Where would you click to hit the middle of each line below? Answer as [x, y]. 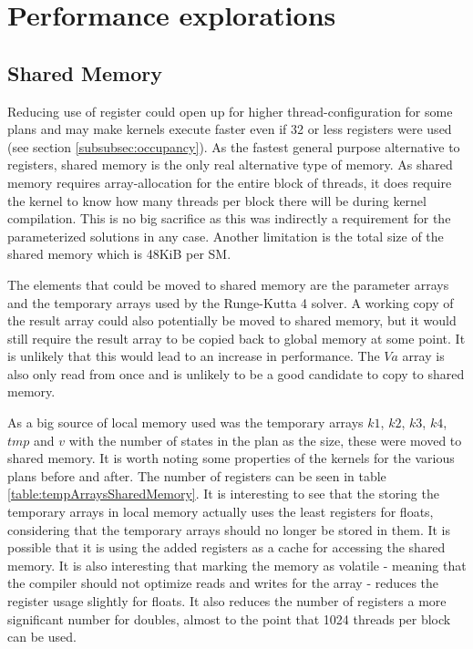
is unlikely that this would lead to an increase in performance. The [194, 356]
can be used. [42, 637]
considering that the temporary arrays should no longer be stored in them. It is [229, 529]
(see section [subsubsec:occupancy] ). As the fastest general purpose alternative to [234, 146]
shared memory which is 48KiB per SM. [119, 254]
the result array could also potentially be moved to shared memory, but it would [232, 320]
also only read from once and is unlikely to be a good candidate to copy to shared [236, 373]
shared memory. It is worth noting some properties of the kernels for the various [231, 458]
